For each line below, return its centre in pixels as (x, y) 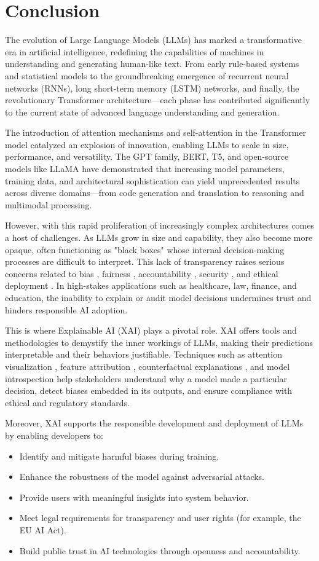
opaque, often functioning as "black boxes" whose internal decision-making (145, 249)
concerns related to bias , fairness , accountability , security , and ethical (142, 273)
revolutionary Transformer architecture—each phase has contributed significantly (158, 100)
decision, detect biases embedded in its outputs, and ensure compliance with (149, 390)
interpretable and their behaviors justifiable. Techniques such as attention (144, 354)
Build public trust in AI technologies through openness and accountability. (160, 550)
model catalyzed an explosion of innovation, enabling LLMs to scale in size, (147, 144)
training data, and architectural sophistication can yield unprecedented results (152, 180)
